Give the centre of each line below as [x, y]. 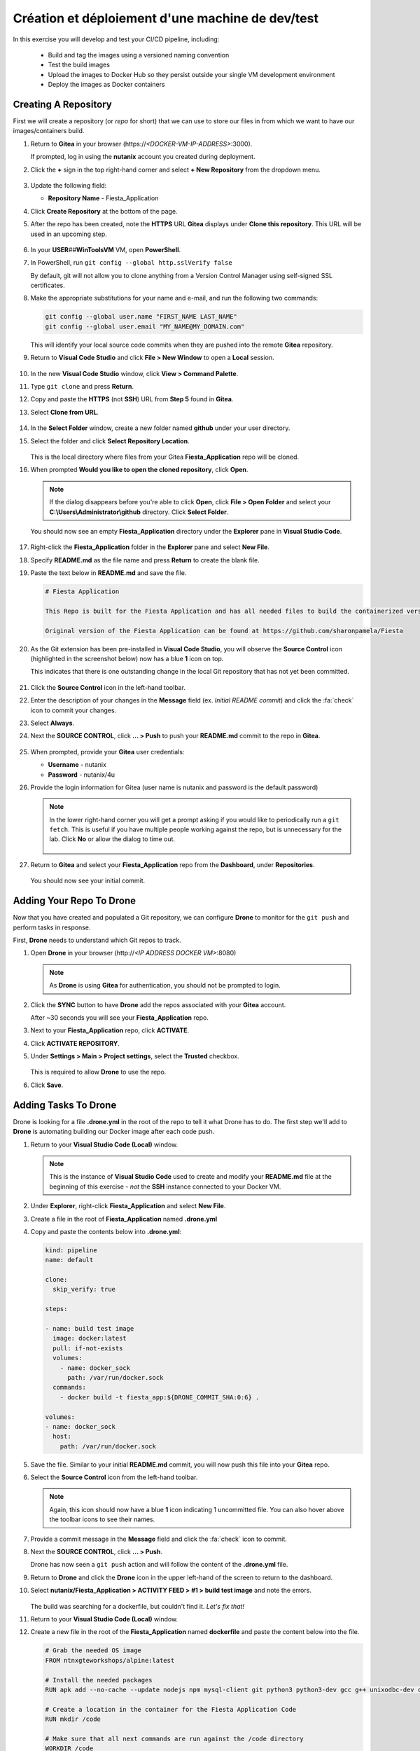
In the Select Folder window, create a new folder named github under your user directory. [160, 428]
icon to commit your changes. [73, 710]
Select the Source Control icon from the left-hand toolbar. [114, 1477]
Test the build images [79, 65]
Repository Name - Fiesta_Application [103, 198]
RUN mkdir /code [73, 1719]
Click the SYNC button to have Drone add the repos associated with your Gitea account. [158, 1004]
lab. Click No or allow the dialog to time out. [112, 839]
